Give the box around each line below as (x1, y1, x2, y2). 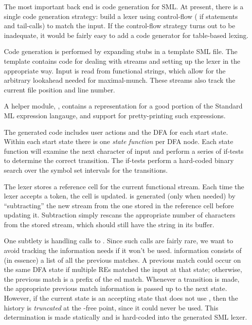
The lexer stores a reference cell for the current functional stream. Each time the (4, 181, 244, 191)
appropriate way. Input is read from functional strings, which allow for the (4, 65, 226, 75)
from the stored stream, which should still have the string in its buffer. (4, 219, 215, 229)
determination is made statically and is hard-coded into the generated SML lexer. (4, 312, 247, 322)
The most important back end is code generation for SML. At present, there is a (4, 1, 244, 11)
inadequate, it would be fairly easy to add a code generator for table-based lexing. (4, 30, 249, 40)
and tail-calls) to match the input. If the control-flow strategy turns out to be (4, 20, 235, 31)
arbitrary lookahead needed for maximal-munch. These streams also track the (4, 75, 235, 85)
